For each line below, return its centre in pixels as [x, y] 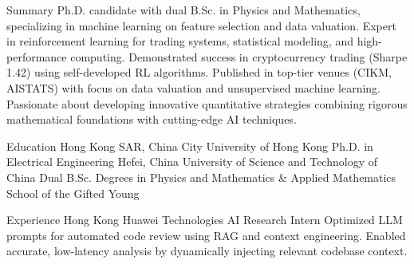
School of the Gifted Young [73, 193]
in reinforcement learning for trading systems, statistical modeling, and [180, 41]
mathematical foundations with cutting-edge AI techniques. [152, 119]
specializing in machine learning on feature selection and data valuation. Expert [201, 25]
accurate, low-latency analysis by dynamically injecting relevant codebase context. [207, 251]
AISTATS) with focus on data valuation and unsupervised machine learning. [193, 87]
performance [37, 56]
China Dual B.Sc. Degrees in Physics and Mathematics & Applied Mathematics [201, 177]
